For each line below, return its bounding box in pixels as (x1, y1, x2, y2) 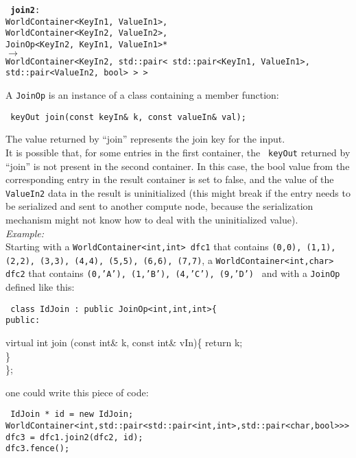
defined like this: (5, 280, 75, 294)
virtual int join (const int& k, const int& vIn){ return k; (5, 335, 243, 349)
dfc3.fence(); (5, 444, 70, 454)
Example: (5, 226, 45, 240)
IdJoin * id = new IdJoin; (10, 409, 134, 420)
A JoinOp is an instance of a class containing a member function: (5, 87, 279, 101)
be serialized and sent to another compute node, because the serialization (5, 199, 313, 213)
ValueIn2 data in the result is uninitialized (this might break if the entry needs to (5, 185, 351, 200)
